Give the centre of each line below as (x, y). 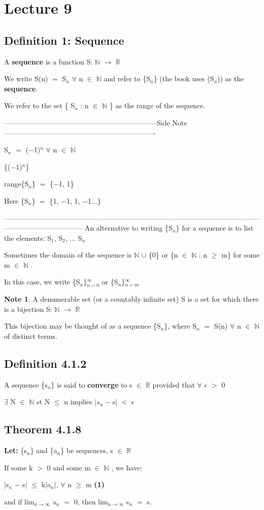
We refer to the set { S (39, 105)
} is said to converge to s (92, 384)
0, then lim (91, 501)
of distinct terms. (31, 336)
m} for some (240, 255)
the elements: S (28, 237)
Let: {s (15, 450)
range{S (16, 184)
